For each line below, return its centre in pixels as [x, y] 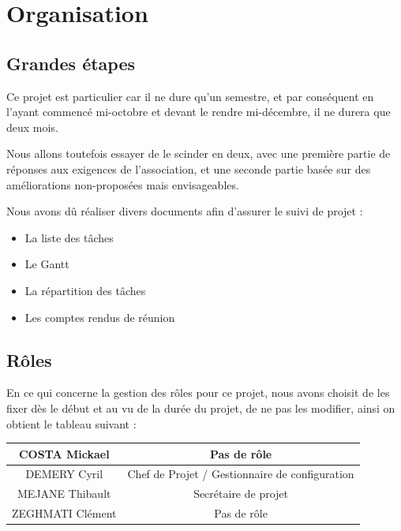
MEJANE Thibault [64, 494]
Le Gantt [47, 264]
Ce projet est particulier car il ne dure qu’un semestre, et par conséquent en [190, 96]
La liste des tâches [69, 237]
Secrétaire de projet [241, 494]
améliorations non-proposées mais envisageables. [123, 184]
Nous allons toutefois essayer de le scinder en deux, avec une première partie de [199, 153]
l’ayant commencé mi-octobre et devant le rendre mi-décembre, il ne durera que [199, 112]
